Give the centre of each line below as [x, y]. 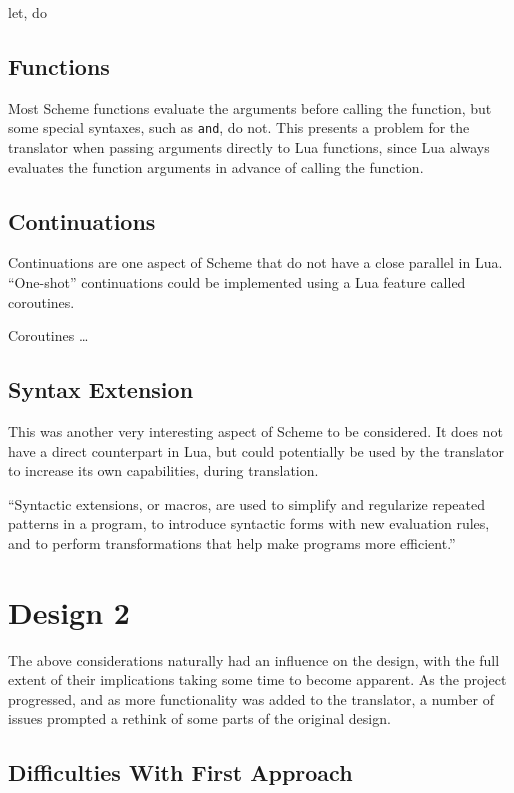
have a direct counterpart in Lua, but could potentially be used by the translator [256, 450]
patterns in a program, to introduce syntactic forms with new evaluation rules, [249, 523]
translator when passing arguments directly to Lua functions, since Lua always [249, 147]
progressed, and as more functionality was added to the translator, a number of [251, 698]
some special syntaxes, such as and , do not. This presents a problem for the [239, 127]
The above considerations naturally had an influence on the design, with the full [254, 659]
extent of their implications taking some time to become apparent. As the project [257, 679]
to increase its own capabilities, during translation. [163, 470]
